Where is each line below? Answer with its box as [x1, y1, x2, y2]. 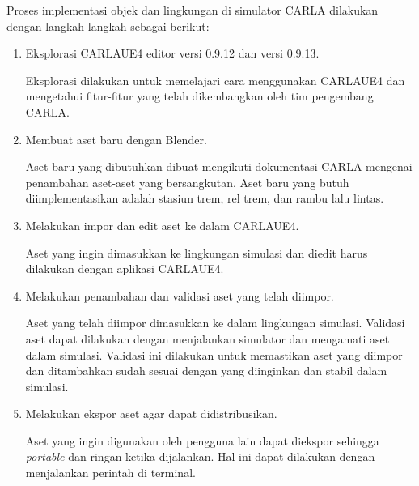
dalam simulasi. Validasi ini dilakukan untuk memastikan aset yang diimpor [25, 346, 403, 363]
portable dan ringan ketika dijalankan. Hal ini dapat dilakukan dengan [25, 448, 375, 465]
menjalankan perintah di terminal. [25, 464, 196, 481]
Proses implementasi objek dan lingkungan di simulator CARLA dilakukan [6, 2, 379, 18]
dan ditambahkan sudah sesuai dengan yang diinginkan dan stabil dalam [25, 362, 387, 379]
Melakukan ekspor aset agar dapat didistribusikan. [25, 405, 277, 422]
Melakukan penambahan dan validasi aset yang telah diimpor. [25, 287, 334, 304]
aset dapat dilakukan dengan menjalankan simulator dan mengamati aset [25, 330, 390, 347]
